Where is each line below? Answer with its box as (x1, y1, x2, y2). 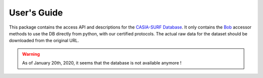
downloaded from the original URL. (9, 38, 79, 44)
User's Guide (9, 7, 63, 18)
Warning (22, 51, 40, 57)
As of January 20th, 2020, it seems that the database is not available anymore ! (22, 60, 182, 66)
